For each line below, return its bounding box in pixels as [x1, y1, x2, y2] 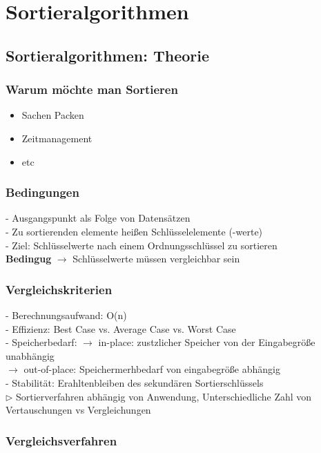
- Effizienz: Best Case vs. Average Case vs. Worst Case [6, 321, 236, 336]
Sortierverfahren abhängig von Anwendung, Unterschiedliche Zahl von [16, 389, 312, 403]
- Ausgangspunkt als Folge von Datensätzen [6, 211, 191, 225]
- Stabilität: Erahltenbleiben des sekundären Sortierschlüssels [6, 375, 264, 389]
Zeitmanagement [21, 131, 93, 145]
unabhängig [6, 348, 55, 363]
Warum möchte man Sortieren [6, 81, 178, 98]
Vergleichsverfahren [6, 432, 117, 449]
